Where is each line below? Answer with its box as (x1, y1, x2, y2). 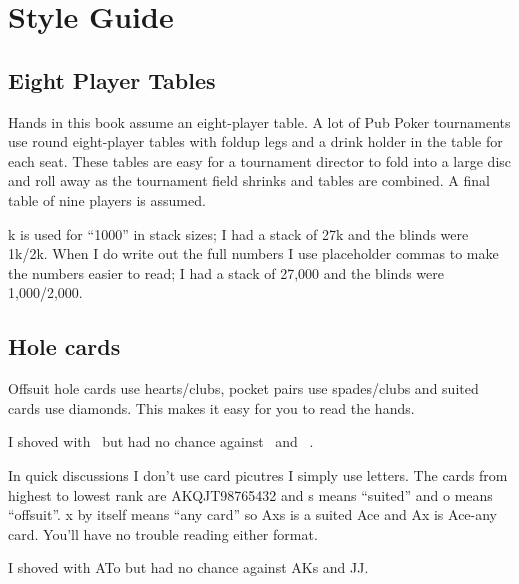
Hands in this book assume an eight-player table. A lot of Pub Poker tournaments (8, 111, 511, 132)
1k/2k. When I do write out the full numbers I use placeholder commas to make (8, 243, 499, 264)
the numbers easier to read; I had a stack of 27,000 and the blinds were (8, 262, 444, 283)
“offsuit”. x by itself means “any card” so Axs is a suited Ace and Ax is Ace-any (8, 504, 498, 525)
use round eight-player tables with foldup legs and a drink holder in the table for (8, 131, 503, 152)
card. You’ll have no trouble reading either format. (8, 523, 318, 544)
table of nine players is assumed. (8, 189, 206, 210)
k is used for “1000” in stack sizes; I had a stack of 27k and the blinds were (8, 223, 469, 244)
